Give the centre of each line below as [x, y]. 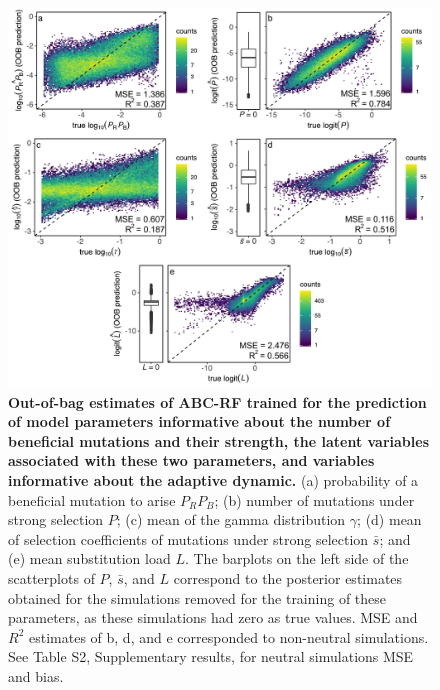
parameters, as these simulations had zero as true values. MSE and [213, 617]
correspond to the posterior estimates [288, 578]
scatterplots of [51, 578]
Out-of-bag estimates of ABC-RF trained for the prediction [217, 401]
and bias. [36, 676]
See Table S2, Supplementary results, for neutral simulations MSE [211, 656]
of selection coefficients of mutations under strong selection [188, 538]
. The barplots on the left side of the [296, 558]
